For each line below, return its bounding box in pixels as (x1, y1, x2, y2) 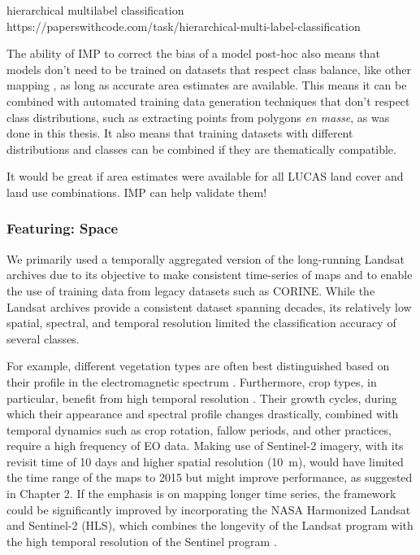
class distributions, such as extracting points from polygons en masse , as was (6, 108, 390, 125)
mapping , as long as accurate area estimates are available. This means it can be (6, 76, 407, 94)
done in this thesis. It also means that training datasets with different (6, 125, 353, 142)
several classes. (6, 330, 80, 347)
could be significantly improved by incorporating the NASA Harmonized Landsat (6, 500, 411, 518)
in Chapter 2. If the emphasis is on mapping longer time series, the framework (6, 485, 396, 502)
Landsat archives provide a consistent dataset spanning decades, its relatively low (6, 298, 412, 315)
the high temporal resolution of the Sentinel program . (6, 532, 277, 549)
